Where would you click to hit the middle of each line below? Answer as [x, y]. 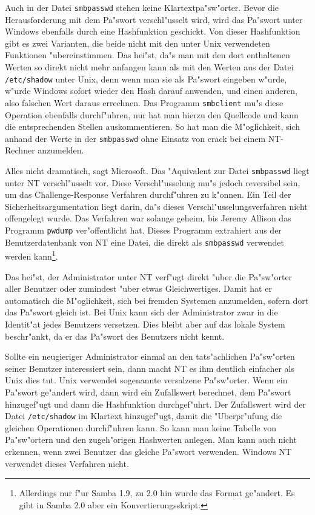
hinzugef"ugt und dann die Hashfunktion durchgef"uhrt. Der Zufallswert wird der [155, 404]
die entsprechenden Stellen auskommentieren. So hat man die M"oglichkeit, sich [152, 126]
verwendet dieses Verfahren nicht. [67, 463]
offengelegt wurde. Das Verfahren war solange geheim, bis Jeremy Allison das [148, 218]
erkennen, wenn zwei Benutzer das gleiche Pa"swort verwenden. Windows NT [148, 451]
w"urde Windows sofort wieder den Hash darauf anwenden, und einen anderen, [151, 91]
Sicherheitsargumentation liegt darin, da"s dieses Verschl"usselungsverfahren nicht [156, 206]
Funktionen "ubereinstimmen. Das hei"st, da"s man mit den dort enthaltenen [148, 55]
